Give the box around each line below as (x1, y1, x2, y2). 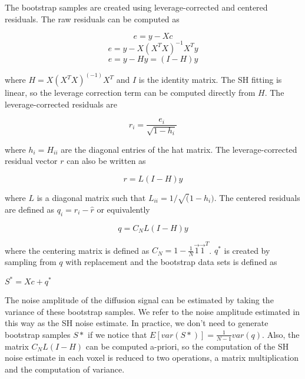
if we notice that (88, 328, 147, 340)
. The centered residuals (214, 191, 300, 203)
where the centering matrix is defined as (5, 244, 150, 256)
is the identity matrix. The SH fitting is (138, 73, 282, 86)
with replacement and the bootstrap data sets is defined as (65, 256, 277, 268)
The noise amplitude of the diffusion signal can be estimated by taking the (5, 294, 274, 306)
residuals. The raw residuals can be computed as (5, 12, 180, 25)
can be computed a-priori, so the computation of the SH (85, 340, 289, 352)
